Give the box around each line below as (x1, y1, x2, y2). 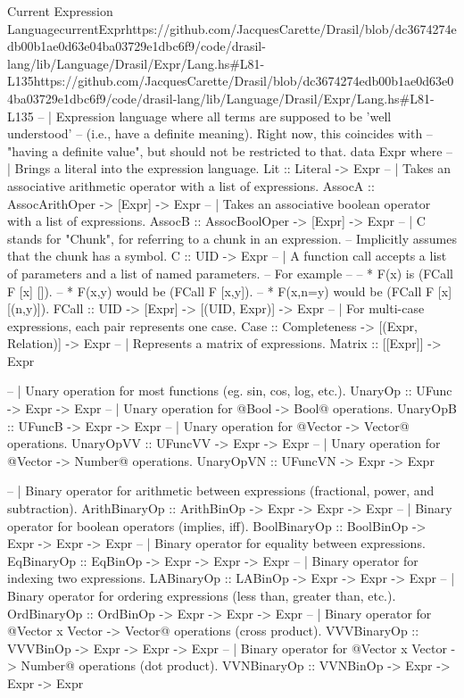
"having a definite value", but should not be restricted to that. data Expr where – (7, 141, 453, 160)
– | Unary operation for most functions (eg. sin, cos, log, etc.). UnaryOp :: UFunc (7, 381, 452, 400)
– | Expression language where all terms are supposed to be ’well (37, 106, 392, 125)
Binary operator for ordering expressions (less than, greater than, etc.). (7, 586, 396, 604)
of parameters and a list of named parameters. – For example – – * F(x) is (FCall (7, 263, 453, 282)
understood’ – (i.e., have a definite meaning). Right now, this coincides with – (7, 124, 433, 143)
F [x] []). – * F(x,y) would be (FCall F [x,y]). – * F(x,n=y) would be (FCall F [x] (7, 281, 452, 300)
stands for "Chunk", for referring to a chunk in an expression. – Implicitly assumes (7, 229, 457, 247)
